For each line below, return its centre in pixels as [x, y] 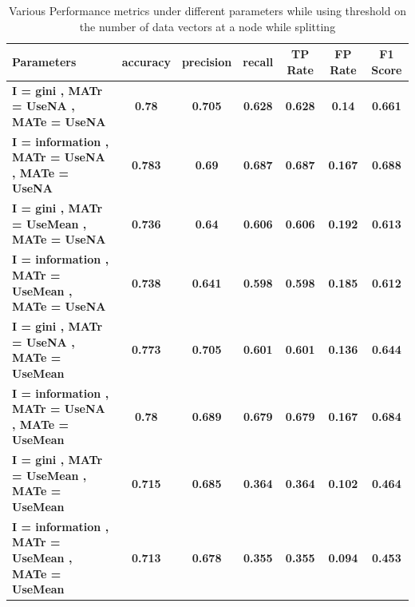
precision [207, 61]
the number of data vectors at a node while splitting [207, 26]
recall [258, 61]
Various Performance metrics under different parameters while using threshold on [207, 10]
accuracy [146, 61]
